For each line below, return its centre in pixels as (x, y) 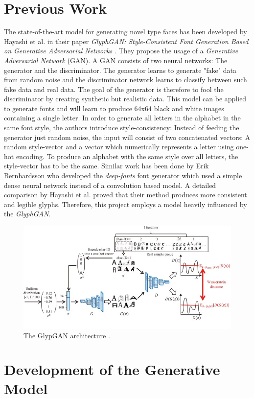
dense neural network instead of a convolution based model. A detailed (110, 185)
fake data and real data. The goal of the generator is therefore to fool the (114, 89)
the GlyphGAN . (27, 214)
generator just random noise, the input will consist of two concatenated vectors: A (127, 137)
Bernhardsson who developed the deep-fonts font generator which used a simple (123, 176)
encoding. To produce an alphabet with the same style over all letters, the (127, 156)
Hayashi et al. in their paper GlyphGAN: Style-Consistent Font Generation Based (126, 41)
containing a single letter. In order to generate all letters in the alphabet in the (122, 118)
